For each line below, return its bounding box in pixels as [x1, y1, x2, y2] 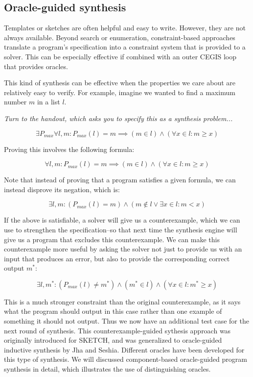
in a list [37, 97, 60, 107]
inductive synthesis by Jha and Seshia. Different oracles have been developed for [4, 344, 245, 354]
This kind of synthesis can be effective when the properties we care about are [4, 77, 235, 88]
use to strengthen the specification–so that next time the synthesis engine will [4, 224, 237, 234]
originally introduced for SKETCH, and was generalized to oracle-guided [4, 335, 222, 345]
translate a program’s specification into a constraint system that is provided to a [4, 42, 246, 52]
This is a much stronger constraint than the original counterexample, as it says [4, 296, 241, 306]
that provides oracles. [4, 61, 68, 71]
